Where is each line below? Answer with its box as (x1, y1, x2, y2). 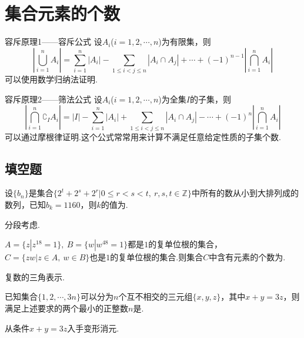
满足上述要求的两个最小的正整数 (5, 301, 128, 314)
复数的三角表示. (5, 270, 65, 283)
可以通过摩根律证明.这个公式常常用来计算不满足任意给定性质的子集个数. (5, 130, 281, 143)
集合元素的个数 (5, 1, 121, 25)
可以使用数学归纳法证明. (5, 73, 98, 85)
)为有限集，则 (158, 35, 211, 48)
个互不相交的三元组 (118, 290, 193, 303)
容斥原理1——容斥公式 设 (5, 35, 102, 48)
